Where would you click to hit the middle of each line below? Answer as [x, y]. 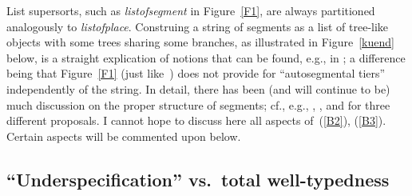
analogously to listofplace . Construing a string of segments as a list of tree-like [198, 26]
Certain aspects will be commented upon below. [124, 136]
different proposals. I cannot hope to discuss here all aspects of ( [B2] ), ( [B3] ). [196, 120]
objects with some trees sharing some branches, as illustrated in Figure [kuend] [200, 42]
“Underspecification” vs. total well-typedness [198, 179]
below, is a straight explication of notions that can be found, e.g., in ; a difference [206, 57]
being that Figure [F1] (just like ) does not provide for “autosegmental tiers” [196, 73]
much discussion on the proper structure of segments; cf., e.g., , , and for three [198, 104]
